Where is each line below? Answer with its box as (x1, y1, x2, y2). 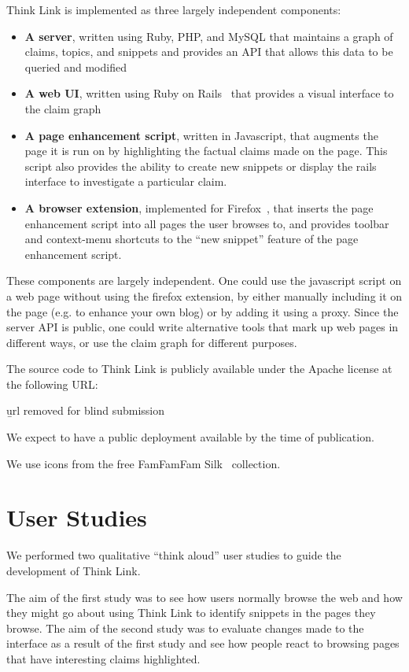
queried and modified (24, 58, 127, 75)
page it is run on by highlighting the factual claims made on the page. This (24, 142, 388, 159)
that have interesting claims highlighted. (6, 650, 201, 666)
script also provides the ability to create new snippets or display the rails (24, 157, 377, 174)
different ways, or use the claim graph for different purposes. (6, 334, 297, 350)
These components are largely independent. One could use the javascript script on (6, 272, 402, 289)
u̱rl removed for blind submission (6, 402, 165, 419)
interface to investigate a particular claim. (24, 173, 227, 190)
